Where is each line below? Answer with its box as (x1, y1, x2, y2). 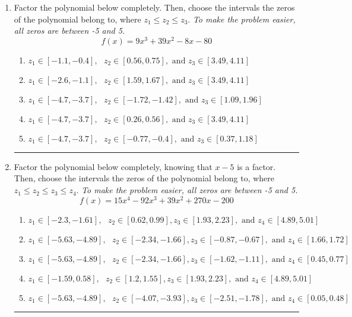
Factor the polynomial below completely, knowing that (14, 160, 213, 172)
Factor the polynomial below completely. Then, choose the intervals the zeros (14, 1, 295, 13)
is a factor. (237, 160, 276, 172)
